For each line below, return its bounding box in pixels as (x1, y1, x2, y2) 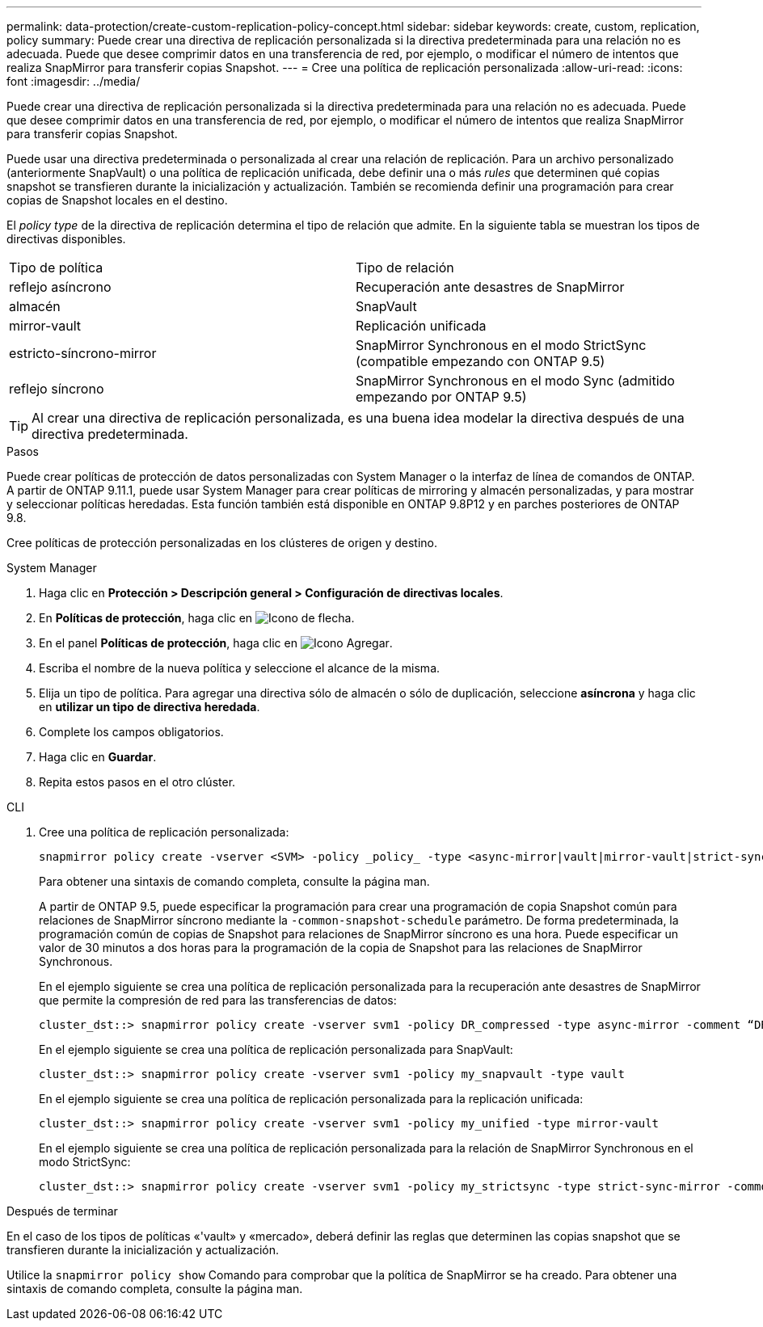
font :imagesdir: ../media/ (6, 74, 141, 88)
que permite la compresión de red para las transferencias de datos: (39, 993, 397, 1007)
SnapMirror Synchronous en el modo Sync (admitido (356, 373, 675, 389)
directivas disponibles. (6, 232, 126, 246)
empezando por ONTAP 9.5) (356, 389, 527, 405)
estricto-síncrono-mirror (9, 345, 157, 361)
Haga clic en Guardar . (39, 750, 157, 764)
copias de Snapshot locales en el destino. (6, 193, 228, 207)
